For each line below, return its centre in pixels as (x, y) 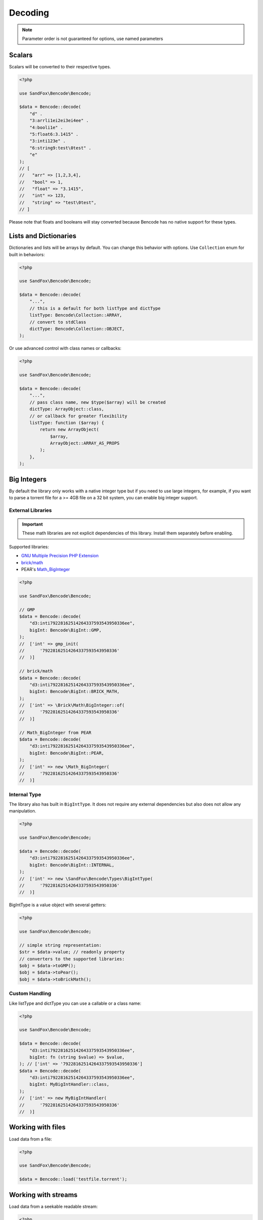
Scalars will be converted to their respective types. (60, 66)
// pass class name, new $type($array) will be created (98, 402)
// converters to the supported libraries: (72, 959)
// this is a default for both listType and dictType (95, 308)
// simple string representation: (60, 945)
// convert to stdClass (58, 322)
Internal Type (25, 794)
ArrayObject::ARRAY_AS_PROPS (85, 443)
